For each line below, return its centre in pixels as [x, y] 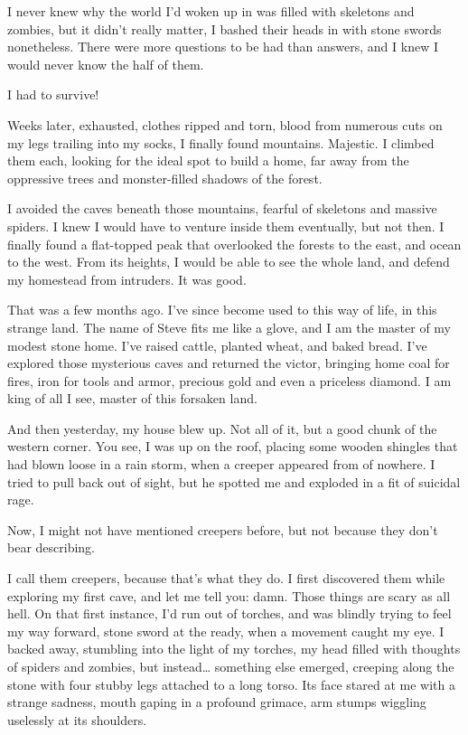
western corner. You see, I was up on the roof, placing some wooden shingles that [233, 446]
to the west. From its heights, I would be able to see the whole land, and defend [229, 262]
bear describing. [51, 547]
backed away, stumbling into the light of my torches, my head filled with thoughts [234, 649]
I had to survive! [53, 94]
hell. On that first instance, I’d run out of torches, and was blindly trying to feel [229, 613]
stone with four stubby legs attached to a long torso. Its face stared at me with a [231, 684]
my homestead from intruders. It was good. [127, 279]
